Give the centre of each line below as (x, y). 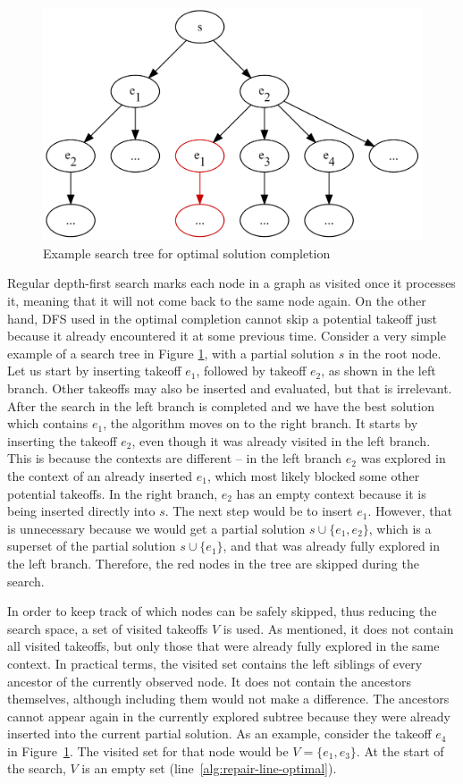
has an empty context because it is (331, 493)
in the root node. (395, 353)
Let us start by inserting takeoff (94, 371)
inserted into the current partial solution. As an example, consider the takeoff (219, 733)
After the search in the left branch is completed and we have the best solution (221, 405)
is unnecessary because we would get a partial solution (156, 528)
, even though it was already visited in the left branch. (281, 440)
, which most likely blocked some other (313, 475)
